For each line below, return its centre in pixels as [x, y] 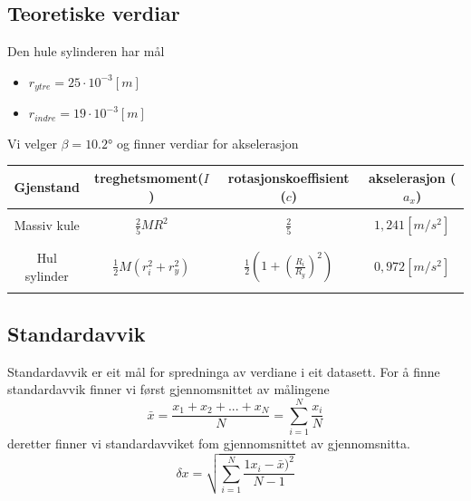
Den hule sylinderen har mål [86, 51]
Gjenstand [47, 186]
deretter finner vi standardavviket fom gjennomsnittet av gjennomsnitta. [209, 443]
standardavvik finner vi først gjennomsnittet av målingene [168, 389]
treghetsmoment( [149, 177]
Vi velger [32, 143]
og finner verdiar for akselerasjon [207, 143]
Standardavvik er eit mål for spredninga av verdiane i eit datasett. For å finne [224, 371]
